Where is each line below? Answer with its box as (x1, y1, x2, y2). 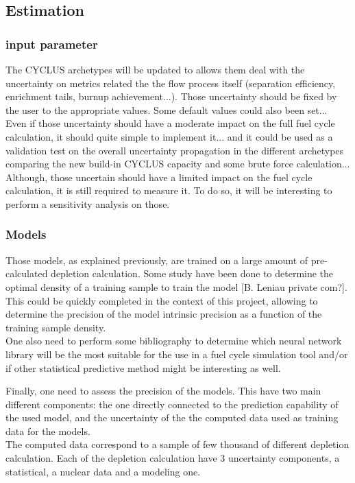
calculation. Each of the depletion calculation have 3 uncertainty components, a (5, 451, 340, 465)
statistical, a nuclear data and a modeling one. (5, 464, 201, 478)
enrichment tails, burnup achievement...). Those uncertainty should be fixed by (5, 89, 337, 104)
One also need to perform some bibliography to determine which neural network (5, 333, 342, 348)
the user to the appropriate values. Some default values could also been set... (5, 102, 328, 117)
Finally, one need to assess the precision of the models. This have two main (5, 384, 321, 398)
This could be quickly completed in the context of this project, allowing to (5, 293, 318, 307)
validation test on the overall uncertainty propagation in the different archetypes (5, 143, 344, 157)
